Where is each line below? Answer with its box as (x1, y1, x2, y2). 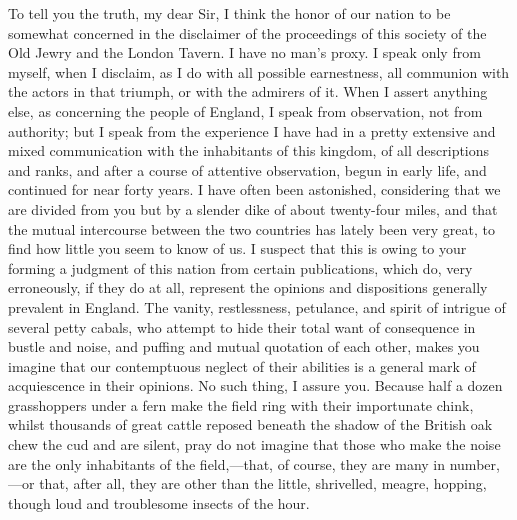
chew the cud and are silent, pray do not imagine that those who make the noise (8, 434, 501, 455)
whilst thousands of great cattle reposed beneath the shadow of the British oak (8, 414, 493, 435)
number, (449, 453, 500, 474)
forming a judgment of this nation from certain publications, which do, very (8, 257, 473, 278)
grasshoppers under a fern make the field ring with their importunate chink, (8, 394, 474, 415)
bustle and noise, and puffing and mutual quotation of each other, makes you (8, 336, 480, 357)
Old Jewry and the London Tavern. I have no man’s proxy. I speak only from (8, 42, 481, 63)
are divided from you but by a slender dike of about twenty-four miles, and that (8, 198, 498, 219)
